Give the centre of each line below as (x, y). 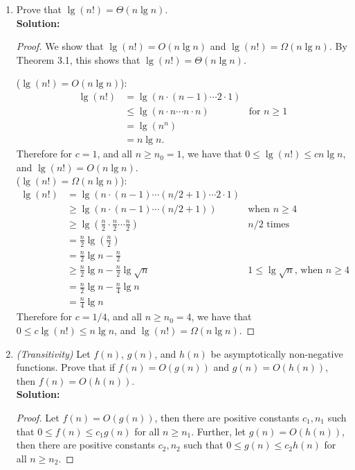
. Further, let (219, 431)
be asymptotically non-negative (277, 353)
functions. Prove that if (66, 367)
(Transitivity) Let (53, 353)
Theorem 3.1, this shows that (78, 59)
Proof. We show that (60, 46)
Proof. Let (38, 417)
